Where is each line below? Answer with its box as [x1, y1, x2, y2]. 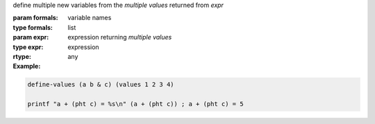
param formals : [12, 14, 58, 22]
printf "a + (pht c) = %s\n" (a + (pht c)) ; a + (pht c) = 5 [27, 100, 244, 108]
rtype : [12, 52, 31, 60]
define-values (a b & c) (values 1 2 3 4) [27, 80, 174, 89]
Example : [12, 62, 41, 71]
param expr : [12, 33, 49, 42]
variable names [67, 14, 112, 22]
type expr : [12, 42, 44, 51]
